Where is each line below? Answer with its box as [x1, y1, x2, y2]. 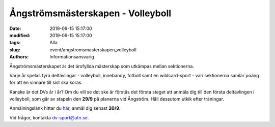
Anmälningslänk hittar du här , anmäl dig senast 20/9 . [9, 105, 121, 111]
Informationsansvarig [49, 54, 94, 60]
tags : [9, 40, 21, 46]
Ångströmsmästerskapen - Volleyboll [9, 8, 172, 19]
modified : [9, 32, 31, 38]
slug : [9, 46, 20, 53]
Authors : [9, 54, 29, 60]
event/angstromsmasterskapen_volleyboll [49, 46, 137, 53]
